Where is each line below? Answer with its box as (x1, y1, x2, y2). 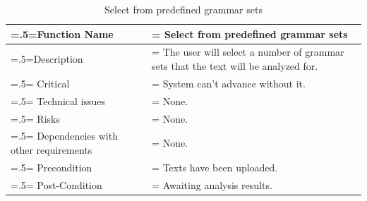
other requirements (11, 142, 92, 157)
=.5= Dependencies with (11, 128, 118, 143)
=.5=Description (11, 51, 83, 66)
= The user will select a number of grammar (152, 44, 344, 59)
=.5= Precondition (11, 159, 92, 174)
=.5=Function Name (11, 26, 114, 41)
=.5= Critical (11, 75, 70, 90)
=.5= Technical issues (11, 93, 105, 108)
